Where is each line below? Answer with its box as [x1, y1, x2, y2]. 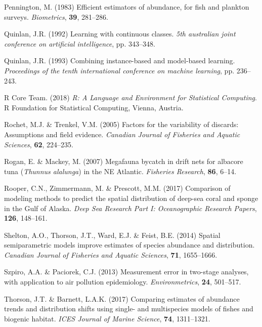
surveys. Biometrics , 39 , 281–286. [4, 11, 108, 22]
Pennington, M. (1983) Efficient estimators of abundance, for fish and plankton [4, 2, 249, 12]
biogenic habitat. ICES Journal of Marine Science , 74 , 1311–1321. [4, 313, 210, 323]
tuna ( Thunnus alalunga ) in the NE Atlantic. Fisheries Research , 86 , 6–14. [4, 166, 237, 176]
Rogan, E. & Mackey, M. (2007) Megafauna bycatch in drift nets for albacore [4, 156, 243, 167]
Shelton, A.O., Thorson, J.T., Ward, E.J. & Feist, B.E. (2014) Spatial [4, 229, 221, 240]
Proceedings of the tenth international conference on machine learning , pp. [4, 65, 235, 75]
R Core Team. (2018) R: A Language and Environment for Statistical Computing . [4, 92, 257, 103]
